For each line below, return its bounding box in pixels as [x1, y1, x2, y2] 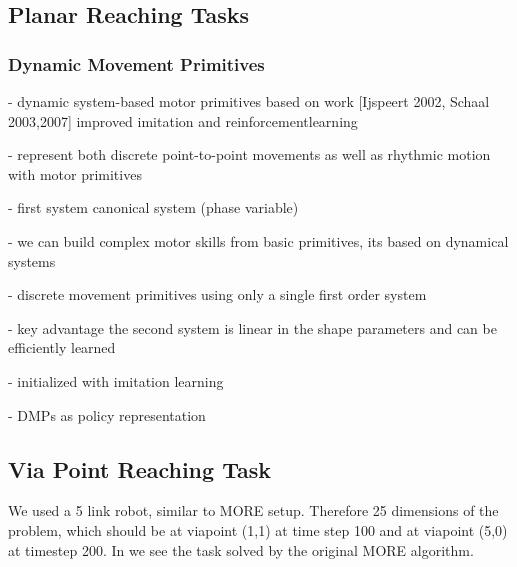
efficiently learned [8, 337, 116, 358]
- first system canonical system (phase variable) [8, 197, 299, 218]
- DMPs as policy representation [8, 404, 206, 425]
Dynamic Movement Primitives [8, 51, 265, 76]
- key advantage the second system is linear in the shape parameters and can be [8, 317, 497, 338]
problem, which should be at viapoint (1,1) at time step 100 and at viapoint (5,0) [8, 519, 508, 540]
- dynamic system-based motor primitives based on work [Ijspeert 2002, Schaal [8, 91, 490, 111]
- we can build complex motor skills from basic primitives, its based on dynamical [8, 230, 509, 251]
